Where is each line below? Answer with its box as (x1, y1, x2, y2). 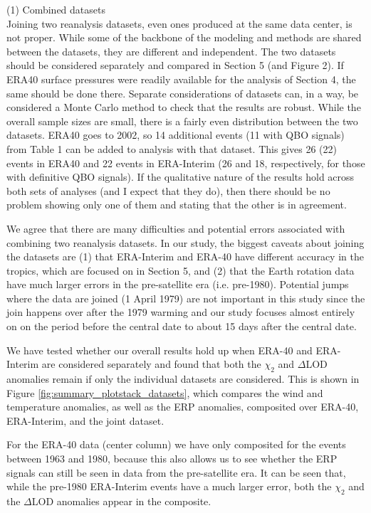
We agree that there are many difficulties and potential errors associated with (6, 221, 345, 236)
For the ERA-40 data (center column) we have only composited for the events (6, 437, 346, 452)
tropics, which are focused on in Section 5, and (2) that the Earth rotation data (6, 263, 355, 277)
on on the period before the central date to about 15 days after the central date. (6, 319, 357, 334)
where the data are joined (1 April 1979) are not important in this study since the (6, 290, 365, 305)
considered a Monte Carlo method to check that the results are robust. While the (6, 100, 361, 115)
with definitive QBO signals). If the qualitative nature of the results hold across (6, 169, 355, 184)
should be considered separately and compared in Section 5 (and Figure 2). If (6, 58, 344, 73)
